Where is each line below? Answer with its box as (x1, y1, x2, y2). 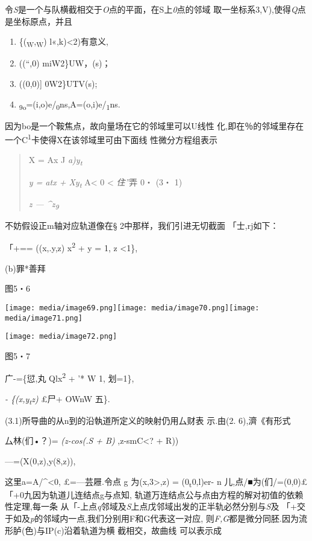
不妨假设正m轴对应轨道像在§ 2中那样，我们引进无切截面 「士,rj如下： (5, 219, 279, 231)
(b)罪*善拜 (5, 261, 46, 274)
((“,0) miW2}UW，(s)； (19, 57, 111, 69)
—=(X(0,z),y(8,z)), (5, 455, 76, 467)
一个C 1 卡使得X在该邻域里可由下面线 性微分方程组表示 (5, 132, 218, 146)
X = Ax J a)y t (28, 153, 83, 168)
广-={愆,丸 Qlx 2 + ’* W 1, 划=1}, (5, 370, 134, 385)
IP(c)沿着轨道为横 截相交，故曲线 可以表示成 (45, 523, 222, 536)
